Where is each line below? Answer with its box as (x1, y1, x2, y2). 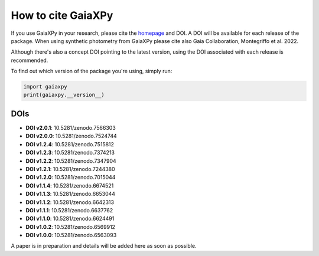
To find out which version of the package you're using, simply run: (11, 68, 172, 75)
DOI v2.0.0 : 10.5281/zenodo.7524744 (25, 133, 118, 140)
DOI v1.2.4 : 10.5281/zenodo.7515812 (25, 140, 115, 147)
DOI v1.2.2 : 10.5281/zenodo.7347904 (25, 157, 116, 165)
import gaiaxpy (23, 83, 67, 90)
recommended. (11, 57, 48, 64)
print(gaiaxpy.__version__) (23, 91, 105, 99)
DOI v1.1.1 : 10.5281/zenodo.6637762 (25, 206, 113, 214)
